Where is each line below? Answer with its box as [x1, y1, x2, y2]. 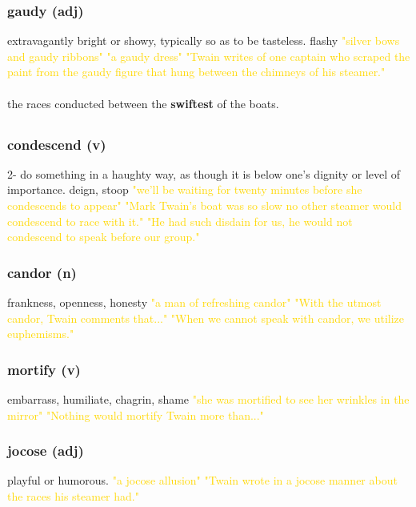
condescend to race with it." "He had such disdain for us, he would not [7, 212, 353, 229]
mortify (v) [7, 359, 81, 379]
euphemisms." [7, 325, 74, 342]
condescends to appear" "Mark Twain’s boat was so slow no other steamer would [7, 197, 402, 214]
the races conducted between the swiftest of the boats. [7, 95, 279, 111]
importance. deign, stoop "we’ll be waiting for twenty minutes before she [7, 181, 362, 198]
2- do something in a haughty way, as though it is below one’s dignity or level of [7, 165, 401, 182]
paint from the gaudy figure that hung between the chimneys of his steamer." [7, 63, 386, 80]
